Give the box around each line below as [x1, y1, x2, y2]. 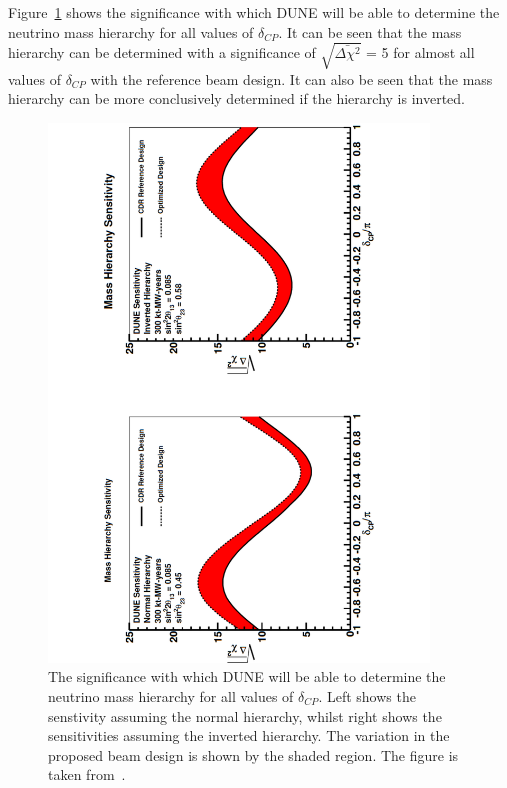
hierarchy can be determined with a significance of [8, 42, 316, 63]
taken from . [48, 764, 126, 785]
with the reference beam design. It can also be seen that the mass [90, 68, 493, 89]
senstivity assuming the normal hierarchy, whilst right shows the [48, 705, 442, 726]
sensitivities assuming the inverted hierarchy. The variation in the [48, 725, 450, 746]
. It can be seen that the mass [278, 21, 462, 42]
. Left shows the [318, 686, 416, 707]
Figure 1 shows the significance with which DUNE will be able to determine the [8, 2, 500, 22]
